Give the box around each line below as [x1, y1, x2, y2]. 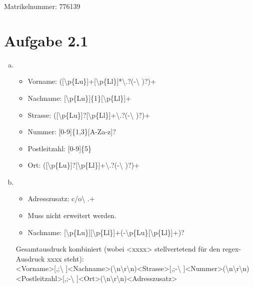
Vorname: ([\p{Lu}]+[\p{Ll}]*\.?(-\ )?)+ [27, 76, 156, 86]
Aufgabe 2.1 [4, 30, 88, 50]
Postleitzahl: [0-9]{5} [27, 143, 92, 153]
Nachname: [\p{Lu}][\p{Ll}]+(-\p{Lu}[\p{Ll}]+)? [27, 227, 184, 237]
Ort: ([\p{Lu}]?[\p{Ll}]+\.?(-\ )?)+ [27, 160, 139, 170]
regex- [222, 244, 241, 254]
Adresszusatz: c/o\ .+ [27, 193, 95, 204]
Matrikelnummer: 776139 [4, 1, 80, 11]
